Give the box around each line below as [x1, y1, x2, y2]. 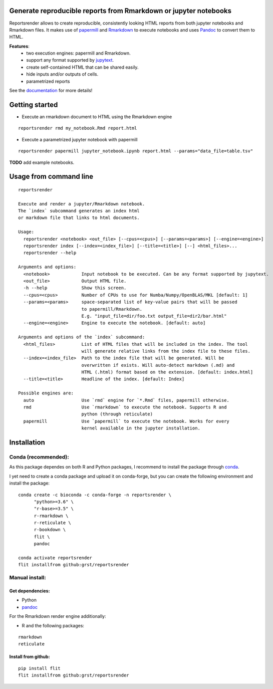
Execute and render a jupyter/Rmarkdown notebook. [18, 201, 145, 206]
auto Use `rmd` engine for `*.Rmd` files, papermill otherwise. [23, 397, 230, 403]
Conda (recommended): [9, 453, 70, 461]
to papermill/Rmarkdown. [81, 306, 143, 312]
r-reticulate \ [34, 520, 71, 526]
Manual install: [9, 574, 46, 581]
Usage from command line [9, 172, 94, 181]
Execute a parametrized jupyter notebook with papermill [22, 136, 138, 142]
